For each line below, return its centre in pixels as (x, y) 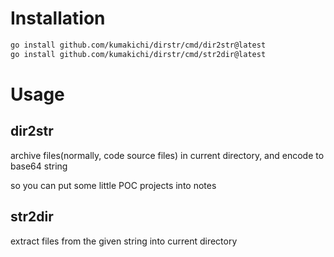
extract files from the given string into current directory (124, 241)
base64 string (39, 166)
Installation (58, 18)
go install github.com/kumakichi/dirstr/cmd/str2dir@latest (138, 54)
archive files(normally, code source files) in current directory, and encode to (167, 155)
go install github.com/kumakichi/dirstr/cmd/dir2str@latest (138, 45)
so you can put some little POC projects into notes (113, 185)
